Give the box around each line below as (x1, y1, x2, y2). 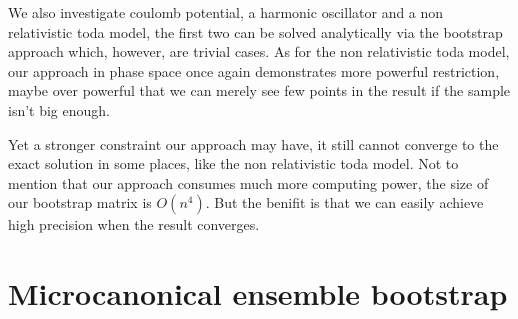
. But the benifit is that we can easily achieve (205, 192, 484, 213)
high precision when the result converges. (8, 214, 260, 235)
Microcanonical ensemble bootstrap (8, 273, 508, 314)
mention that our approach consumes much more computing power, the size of (8, 172, 489, 193)
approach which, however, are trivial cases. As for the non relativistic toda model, (8, 41, 510, 62)
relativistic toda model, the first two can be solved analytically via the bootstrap (8, 21, 503, 42)
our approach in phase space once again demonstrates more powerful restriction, (8, 60, 500, 81)
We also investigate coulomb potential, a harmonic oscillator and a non (8, 2, 444, 22)
